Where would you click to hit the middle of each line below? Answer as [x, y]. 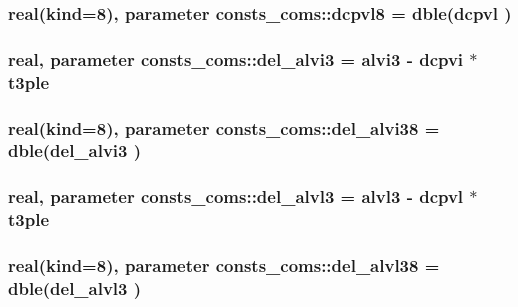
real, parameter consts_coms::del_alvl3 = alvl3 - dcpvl [236, 196]
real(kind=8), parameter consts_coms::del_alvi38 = [224, 127]
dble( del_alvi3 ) [75, 150]
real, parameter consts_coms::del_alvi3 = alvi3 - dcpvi [236, 58]
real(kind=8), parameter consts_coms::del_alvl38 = [224, 265]
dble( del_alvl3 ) [75, 287]
